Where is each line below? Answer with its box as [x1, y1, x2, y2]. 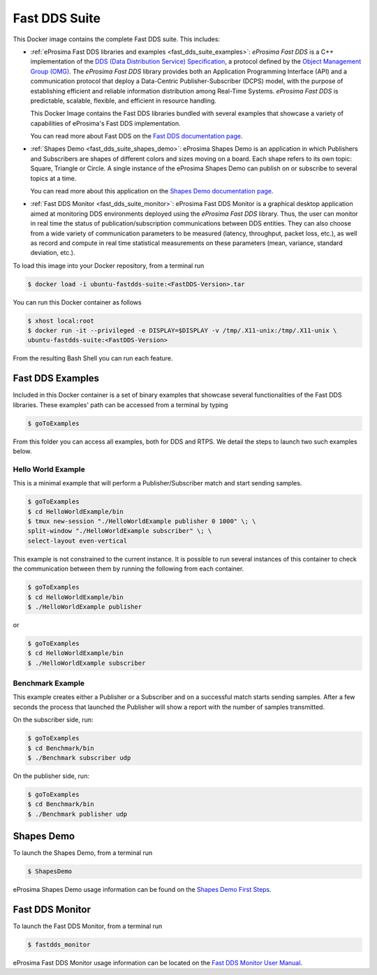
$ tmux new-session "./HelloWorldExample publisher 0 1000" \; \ [27, 518, 256, 525]
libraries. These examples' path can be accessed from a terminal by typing [13, 400, 228, 409]
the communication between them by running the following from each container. [13, 564, 244, 573]
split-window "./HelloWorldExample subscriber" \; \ [27, 527, 212, 535]
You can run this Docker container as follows [13, 298, 142, 307]
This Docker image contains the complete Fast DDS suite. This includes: [13, 35, 220, 43]
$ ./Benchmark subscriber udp [27, 754, 131, 761]
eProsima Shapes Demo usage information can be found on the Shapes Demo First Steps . [13, 886, 272, 894]
